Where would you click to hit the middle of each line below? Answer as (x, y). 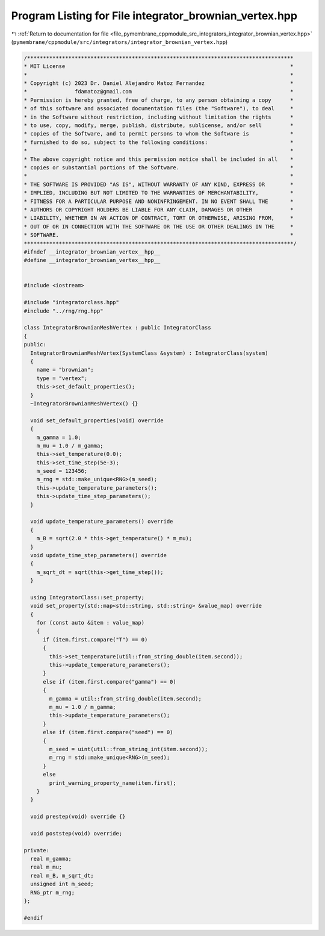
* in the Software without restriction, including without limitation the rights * (159, 117)
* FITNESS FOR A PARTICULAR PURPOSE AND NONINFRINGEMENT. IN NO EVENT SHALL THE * (159, 201)
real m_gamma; (51, 859)
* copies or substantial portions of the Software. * (159, 168)
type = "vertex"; (62, 378)
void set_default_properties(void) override (97, 420)
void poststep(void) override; (76, 833)
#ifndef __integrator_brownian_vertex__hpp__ (92, 252)
